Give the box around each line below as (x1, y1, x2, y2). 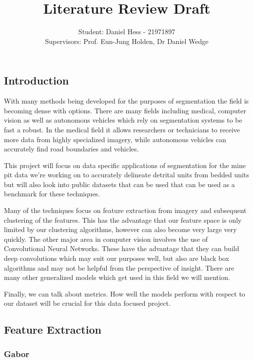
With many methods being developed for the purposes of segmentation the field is (4, 96, 249, 106)
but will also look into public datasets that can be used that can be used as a (4, 179, 235, 189)
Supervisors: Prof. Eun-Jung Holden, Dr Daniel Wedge (45, 36, 209, 46)
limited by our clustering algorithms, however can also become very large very (4, 224, 237, 234)
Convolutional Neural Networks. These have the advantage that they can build (4, 243, 239, 254)
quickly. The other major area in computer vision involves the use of (4, 234, 208, 244)
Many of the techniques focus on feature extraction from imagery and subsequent (4, 205, 247, 215)
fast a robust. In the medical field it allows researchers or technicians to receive (4, 124, 240, 134)
